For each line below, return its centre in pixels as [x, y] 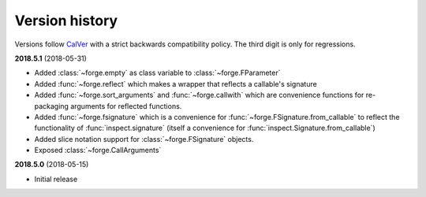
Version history [66, 20]
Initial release [56, 179]
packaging [51, 106]
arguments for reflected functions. [126, 106]
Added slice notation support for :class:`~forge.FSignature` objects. [144, 139]
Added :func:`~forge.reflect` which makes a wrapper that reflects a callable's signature [176, 84]
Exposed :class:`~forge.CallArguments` [98, 151]
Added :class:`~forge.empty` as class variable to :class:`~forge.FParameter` [157, 73]
